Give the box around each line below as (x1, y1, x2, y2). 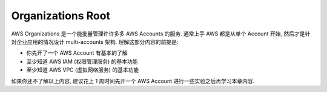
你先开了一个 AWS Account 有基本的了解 (26, 49, 128, 57)
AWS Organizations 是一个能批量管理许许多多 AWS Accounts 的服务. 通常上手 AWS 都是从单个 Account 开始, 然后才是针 (11, 30, 311, 37)
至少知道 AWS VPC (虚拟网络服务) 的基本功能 (26, 66, 139, 73)
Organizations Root (11, 9, 110, 22)
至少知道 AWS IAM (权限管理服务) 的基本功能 (26, 58, 138, 65)
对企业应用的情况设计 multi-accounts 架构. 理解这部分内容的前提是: (11, 38, 179, 45)
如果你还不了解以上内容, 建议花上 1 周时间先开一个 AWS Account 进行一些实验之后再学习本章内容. (11, 77, 255, 84)
